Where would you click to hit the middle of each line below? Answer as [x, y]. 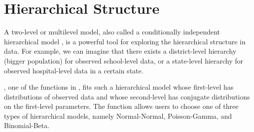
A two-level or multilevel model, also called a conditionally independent [112, 32]
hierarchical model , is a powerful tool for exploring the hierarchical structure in [125, 41]
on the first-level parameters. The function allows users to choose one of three [121, 106]
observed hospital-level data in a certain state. [74, 70]
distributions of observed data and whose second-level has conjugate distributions [127, 96]
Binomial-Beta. [27, 125]
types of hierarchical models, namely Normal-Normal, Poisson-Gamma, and [118, 115]
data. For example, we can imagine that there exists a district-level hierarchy [120, 51]
